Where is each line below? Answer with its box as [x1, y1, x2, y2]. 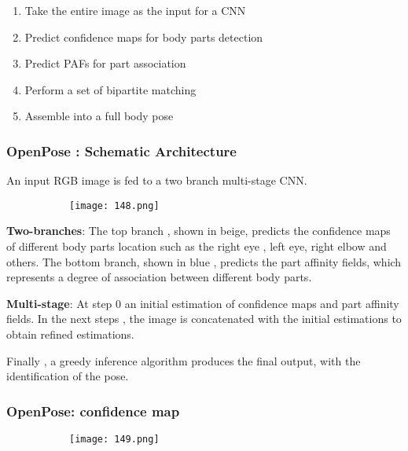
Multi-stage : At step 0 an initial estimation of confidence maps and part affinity [6, 295, 399, 311]
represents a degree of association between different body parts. [6, 269, 312, 285]
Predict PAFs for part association [24, 55, 186, 71]
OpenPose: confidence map [6, 401, 180, 420]
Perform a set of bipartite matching [24, 81, 197, 97]
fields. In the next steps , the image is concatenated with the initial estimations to [6, 310, 402, 327]
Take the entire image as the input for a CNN [24, 2, 246, 18]
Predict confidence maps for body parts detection [24, 28, 263, 45]
